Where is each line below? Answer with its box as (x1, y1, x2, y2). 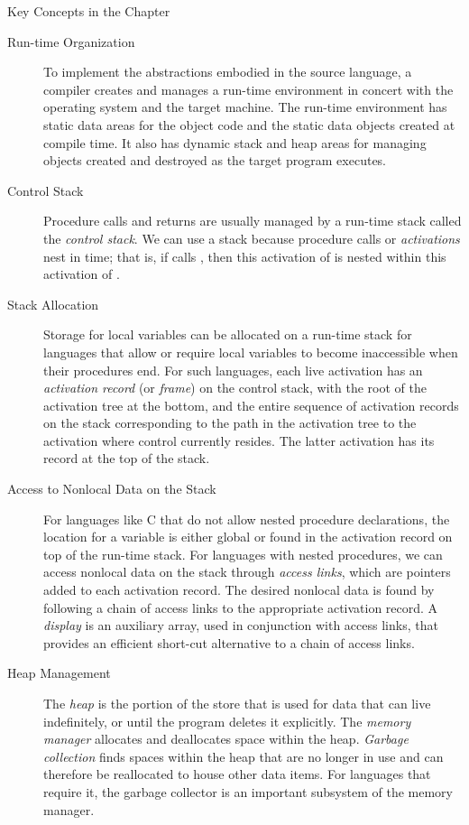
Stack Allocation (7, 294, 99, 313)
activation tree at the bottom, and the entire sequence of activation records (43, 395, 459, 414)
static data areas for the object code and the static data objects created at (43, 115, 455, 134)
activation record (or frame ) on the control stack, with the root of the (43, 378, 427, 397)
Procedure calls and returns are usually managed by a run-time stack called (43, 211, 462, 230)
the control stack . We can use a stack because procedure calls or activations (43, 228, 460, 247)
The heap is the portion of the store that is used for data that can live (43, 694, 431, 712)
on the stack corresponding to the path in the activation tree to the (43, 413, 417, 432)
